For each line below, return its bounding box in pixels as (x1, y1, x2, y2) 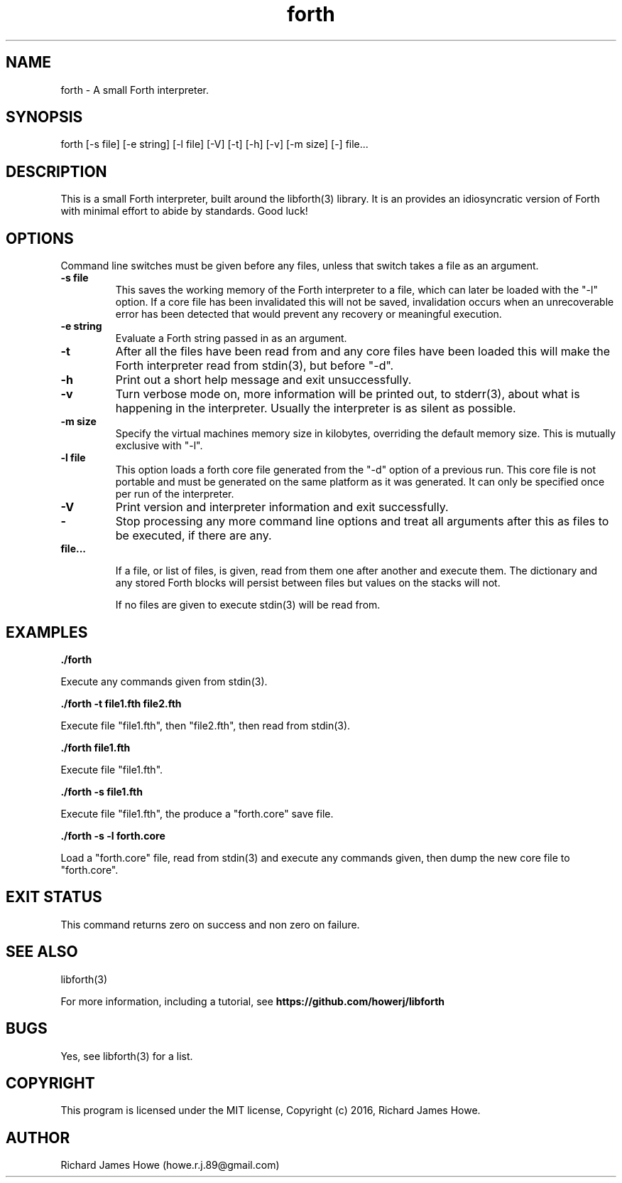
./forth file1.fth (60, 741, 131, 754)
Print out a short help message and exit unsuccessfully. (115, 373, 412, 387)
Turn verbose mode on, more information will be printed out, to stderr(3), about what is (115, 387, 580, 402)
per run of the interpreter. (115, 488, 234, 500)
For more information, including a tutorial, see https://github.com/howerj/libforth (60, 995, 445, 1007)
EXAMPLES (6, 623, 88, 641)
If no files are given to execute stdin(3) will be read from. (115, 599, 381, 611)
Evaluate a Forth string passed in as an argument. (115, 332, 347, 345)
